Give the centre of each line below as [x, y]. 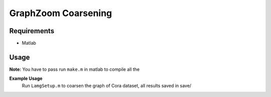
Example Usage [26, 78]
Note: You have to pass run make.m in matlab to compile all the [75, 69]
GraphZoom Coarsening [61, 13]
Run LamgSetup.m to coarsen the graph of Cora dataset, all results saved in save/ [107, 85]
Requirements [32, 31]
